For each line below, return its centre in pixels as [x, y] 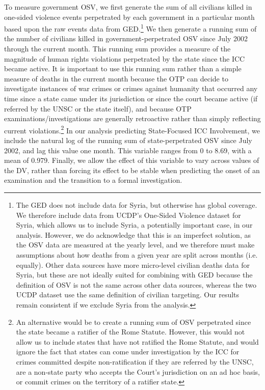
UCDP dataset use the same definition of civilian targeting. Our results [128, 295]
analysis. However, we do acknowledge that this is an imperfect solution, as [133, 234]
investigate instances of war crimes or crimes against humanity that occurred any [131, 88]
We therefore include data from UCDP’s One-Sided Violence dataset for [128, 215]
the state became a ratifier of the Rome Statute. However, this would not [130, 332]
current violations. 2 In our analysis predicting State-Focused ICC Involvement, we [132, 129]
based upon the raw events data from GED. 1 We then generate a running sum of [130, 28]
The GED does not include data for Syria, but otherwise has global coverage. [137, 205]
